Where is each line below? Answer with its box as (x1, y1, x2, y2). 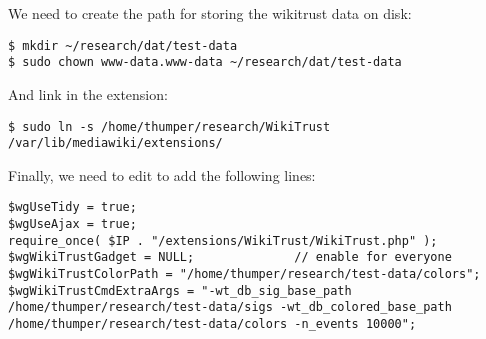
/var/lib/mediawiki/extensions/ (8, 136, 223, 151)
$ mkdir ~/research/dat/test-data (8, 38, 238, 53)
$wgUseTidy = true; (8, 200, 137, 215)
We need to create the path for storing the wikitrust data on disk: (8, 3, 412, 23)
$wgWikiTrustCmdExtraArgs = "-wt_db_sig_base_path (8, 283, 352, 298)
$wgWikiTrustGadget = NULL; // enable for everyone (8, 250, 452, 265)
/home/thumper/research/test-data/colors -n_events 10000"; (8, 317, 417, 331)
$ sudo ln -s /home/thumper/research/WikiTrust (8, 119, 331, 134)
